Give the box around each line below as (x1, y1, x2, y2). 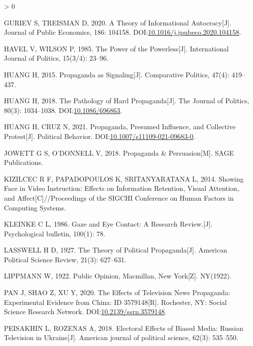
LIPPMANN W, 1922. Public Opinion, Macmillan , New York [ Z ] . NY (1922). (4, 271, 231, 281)
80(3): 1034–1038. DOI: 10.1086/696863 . (4, 105, 122, 115)
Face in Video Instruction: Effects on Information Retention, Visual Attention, (4, 183, 239, 193)
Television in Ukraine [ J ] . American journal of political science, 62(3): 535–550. (4, 332, 238, 343)
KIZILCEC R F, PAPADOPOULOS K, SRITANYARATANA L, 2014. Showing (4, 173, 244, 184)
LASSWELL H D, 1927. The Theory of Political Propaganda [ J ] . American (4, 245, 227, 255)
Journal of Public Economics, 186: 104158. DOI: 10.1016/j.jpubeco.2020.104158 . (4, 27, 241, 37)
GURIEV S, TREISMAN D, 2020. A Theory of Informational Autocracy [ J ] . (4, 17, 231, 27)
